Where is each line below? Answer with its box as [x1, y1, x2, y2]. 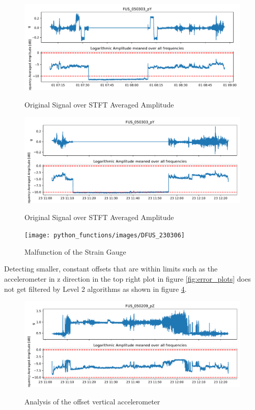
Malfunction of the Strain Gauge [24, 246, 126, 257]
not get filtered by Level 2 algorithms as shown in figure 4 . [4, 283, 187, 294]
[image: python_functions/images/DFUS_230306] [24, 232, 185, 239]
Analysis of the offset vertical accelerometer [24, 396, 160, 407]
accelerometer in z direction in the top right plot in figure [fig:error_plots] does [4, 273, 251, 284]
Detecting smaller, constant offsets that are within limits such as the [4, 263, 218, 274]
